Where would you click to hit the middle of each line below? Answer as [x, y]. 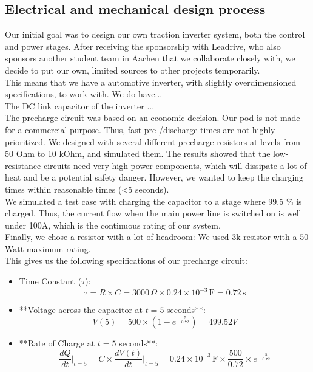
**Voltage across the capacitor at [81, 310]
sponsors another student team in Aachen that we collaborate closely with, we [150, 58]
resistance [23, 165]
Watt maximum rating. [48, 248]
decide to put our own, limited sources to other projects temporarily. [133, 70]
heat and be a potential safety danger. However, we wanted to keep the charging [154, 177]
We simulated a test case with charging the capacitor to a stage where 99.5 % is [153, 201]
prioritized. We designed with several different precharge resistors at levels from [153, 141]
